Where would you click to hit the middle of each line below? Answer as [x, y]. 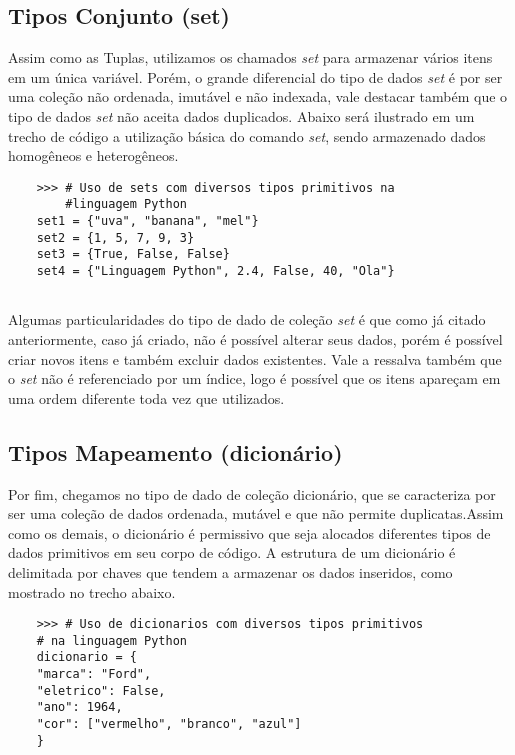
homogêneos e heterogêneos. [93, 155]
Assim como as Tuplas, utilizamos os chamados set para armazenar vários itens [250, 57]
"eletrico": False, [101, 690]
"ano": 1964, [79, 707]
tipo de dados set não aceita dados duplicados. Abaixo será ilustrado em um [241, 115]
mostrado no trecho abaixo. [92, 591]
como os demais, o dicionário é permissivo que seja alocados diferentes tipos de [249, 532]
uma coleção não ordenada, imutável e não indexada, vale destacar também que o [258, 96]
